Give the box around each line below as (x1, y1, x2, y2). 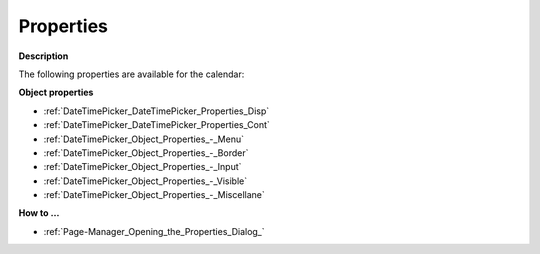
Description (18, 50, 69, 62)
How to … (18, 207, 60, 219)
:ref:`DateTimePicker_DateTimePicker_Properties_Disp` (43, 105, 270, 117)
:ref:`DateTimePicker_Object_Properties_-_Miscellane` (43, 189, 265, 201)
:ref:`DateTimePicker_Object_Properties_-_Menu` (43, 133, 245, 145)
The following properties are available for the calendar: (18, 68, 245, 80)
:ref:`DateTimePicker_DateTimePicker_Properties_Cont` (43, 119, 270, 131)
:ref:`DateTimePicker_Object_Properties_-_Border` (43, 146, 249, 159)
